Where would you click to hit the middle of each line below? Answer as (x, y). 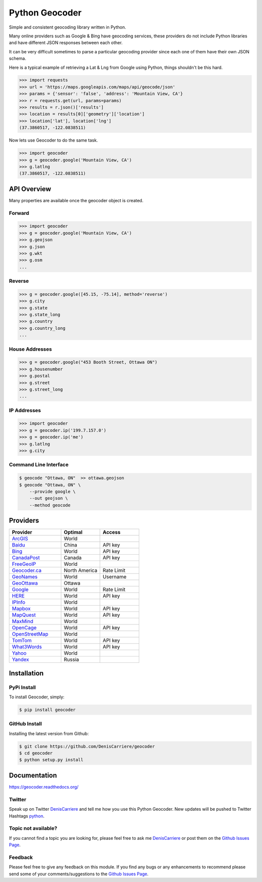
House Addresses (30, 349)
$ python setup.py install (51, 760)
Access (112, 532)
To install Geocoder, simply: (37, 697)
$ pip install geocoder (48, 710)
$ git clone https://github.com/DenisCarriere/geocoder (87, 746)
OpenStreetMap (30, 634)
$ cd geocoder (36, 753)
